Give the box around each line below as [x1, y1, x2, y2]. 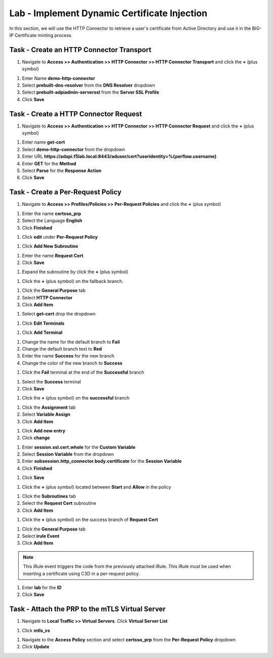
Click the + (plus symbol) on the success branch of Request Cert [22, 516, 158, 523]
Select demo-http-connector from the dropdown [22, 146, 125, 152]
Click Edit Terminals [22, 320, 65, 326]
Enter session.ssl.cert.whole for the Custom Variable [22, 444, 136, 450]
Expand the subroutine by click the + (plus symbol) [22, 269, 128, 275]
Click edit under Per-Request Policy [22, 234, 98, 240]
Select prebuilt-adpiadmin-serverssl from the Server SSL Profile [22, 89, 159, 96]
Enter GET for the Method [22, 160, 76, 166]
